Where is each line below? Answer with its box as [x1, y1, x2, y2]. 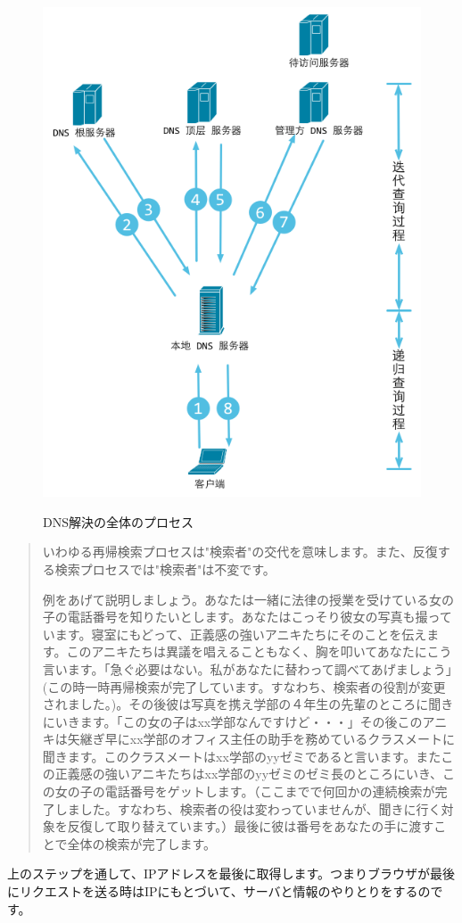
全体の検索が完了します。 [67, 834, 216, 853]
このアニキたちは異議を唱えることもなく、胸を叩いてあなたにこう [66, 642, 452, 661]
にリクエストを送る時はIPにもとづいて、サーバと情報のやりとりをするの [7, 882, 431, 901]
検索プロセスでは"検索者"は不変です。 [54, 559, 276, 578]
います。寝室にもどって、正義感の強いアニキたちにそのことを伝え [42, 624, 427, 643]
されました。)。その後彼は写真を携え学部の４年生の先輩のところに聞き [42, 695, 454, 713]
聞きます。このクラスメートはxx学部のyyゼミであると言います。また [42, 746, 441, 765]
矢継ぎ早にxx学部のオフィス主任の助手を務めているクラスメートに [67, 729, 456, 748]
